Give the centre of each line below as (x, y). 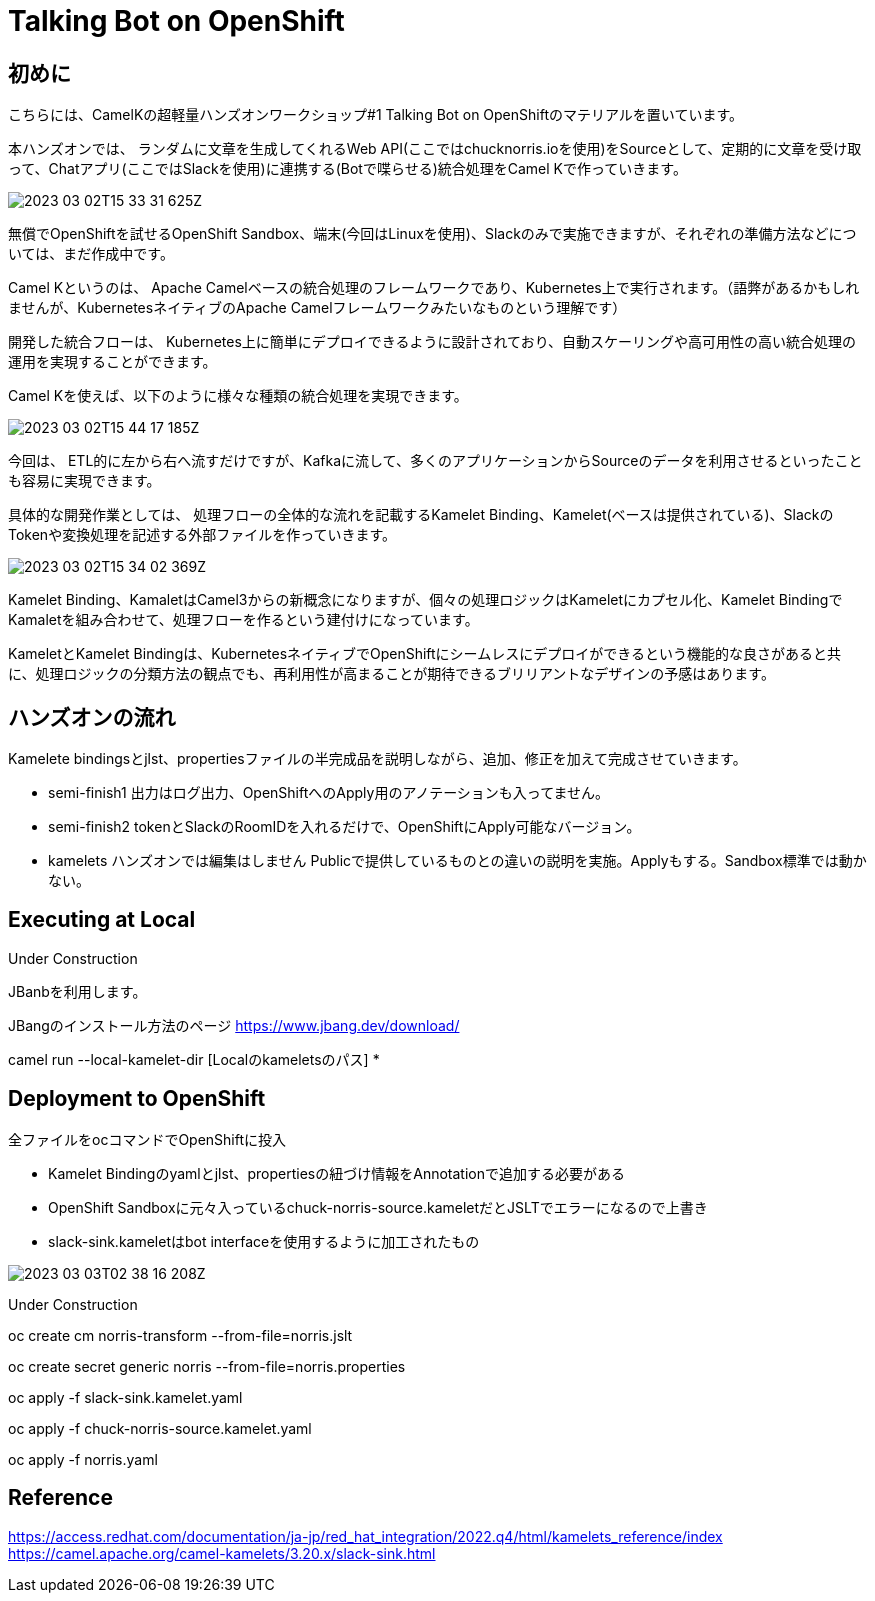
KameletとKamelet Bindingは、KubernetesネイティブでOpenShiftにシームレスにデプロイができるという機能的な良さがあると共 (424, 654)
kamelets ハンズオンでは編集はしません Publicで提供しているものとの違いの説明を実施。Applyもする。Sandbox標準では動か (457, 861)
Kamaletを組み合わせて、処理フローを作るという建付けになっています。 (243, 620)
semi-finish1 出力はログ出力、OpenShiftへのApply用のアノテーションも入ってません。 (329, 793)
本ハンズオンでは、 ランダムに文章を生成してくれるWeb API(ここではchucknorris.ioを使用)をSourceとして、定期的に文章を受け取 (435, 149)
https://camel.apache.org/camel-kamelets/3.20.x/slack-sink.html (222, 1553)
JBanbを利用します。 (77, 991)
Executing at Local (102, 920)
